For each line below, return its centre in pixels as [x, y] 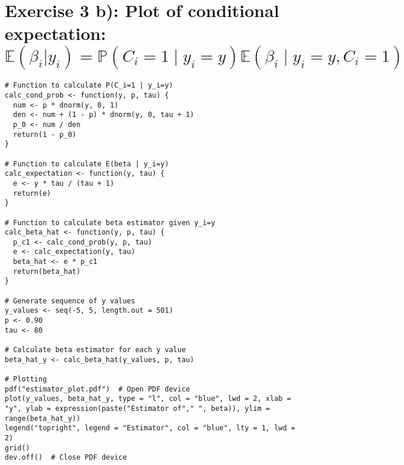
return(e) [32, 193]
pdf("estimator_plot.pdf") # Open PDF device [97, 389]
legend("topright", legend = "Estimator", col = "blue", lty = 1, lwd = [150, 428]
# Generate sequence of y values [70, 301]
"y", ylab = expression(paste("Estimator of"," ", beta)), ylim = [138, 408]
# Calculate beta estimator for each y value [95, 350]
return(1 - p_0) [45, 134]
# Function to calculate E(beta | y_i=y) [87, 164]
